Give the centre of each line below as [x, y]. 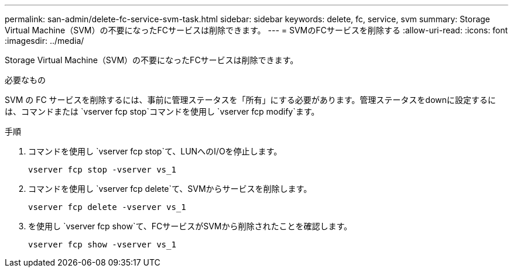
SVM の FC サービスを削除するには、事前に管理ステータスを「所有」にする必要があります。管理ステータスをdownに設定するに [250, 100]
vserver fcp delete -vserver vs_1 [107, 207]
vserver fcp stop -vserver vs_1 [102, 170]
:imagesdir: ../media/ [45, 41]
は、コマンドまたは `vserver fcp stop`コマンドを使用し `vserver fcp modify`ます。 [162, 111]
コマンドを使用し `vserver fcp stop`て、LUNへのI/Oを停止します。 [155, 151]
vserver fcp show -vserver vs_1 [102, 245]
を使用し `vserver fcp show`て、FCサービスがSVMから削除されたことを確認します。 [190, 226]
